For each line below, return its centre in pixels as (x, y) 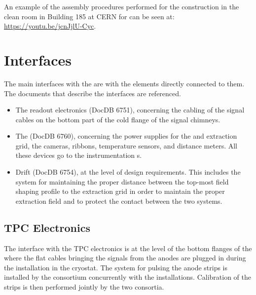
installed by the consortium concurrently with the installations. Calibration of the (128, 277)
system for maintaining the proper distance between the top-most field (122, 181)
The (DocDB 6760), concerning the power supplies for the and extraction (126, 136)
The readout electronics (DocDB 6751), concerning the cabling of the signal (130, 110)
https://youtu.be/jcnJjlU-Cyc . (50, 26)
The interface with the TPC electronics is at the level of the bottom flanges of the (128, 248)
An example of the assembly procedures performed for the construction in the (122, 6)
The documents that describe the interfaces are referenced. (92, 93)
